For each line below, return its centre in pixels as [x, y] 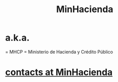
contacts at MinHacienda [59, 72]
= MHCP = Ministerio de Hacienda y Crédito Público [59, 52]
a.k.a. [17, 38]
